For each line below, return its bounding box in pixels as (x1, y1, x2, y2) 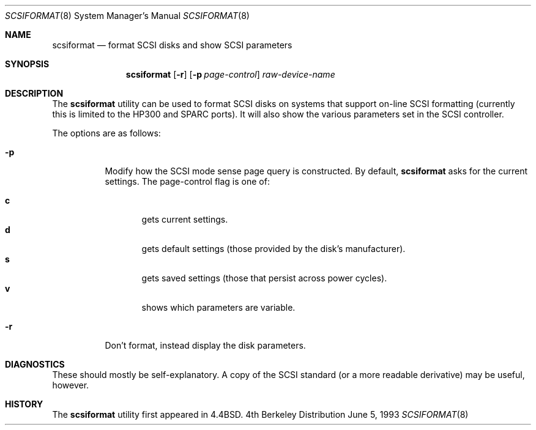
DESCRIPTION (5, 88, 64, 98)
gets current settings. (141, 214, 228, 224)
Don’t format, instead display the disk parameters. (105, 340, 306, 350)
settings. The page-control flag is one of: (105, 176, 270, 187)
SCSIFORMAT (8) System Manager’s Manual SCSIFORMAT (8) (5, 10, 250, 21)
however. (52, 380, 89, 390)
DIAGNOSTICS (5, 359, 65, 369)
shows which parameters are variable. (141, 302, 296, 313)
